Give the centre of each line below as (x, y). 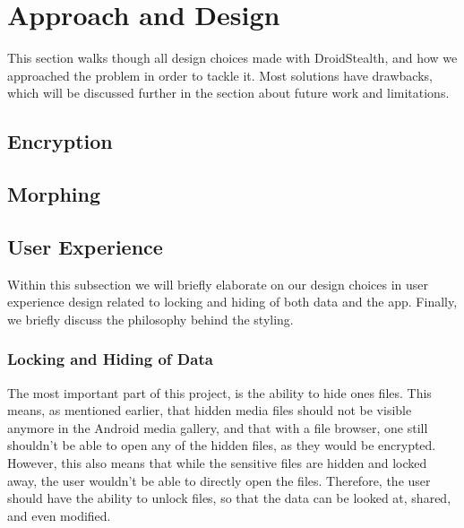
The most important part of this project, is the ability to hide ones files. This (219, 392)
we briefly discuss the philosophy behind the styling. (150, 319)
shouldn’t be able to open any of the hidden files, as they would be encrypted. (222, 445)
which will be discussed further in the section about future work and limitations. (228, 93)
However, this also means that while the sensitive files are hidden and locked (217, 463)
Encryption (60, 141)
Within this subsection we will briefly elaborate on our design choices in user (218, 284)
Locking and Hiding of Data (110, 359)
